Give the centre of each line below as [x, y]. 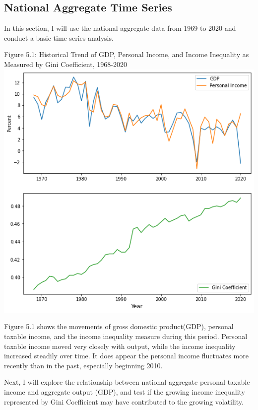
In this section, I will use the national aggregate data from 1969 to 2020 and [120, 28]
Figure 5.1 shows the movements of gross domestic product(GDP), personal [119, 326]
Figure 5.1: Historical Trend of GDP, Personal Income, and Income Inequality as [127, 54]
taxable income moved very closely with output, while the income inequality [120, 346]
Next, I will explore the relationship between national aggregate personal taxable [127, 382]
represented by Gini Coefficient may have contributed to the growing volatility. [124, 401]
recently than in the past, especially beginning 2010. [83, 365]
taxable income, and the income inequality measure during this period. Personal [126, 336]
